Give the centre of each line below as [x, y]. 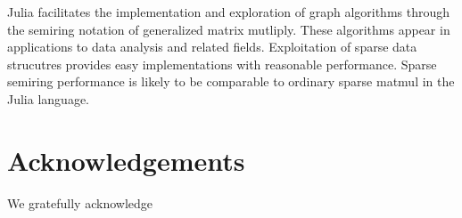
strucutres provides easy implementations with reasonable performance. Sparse [222, 64]
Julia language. [48, 98]
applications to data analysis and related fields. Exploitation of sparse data [212, 47]
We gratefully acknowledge [80, 202]
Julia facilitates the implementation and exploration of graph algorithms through [229, 12]
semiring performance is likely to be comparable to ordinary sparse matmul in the [231, 81]
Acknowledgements [126, 160]
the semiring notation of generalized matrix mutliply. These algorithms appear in [229, 29]
